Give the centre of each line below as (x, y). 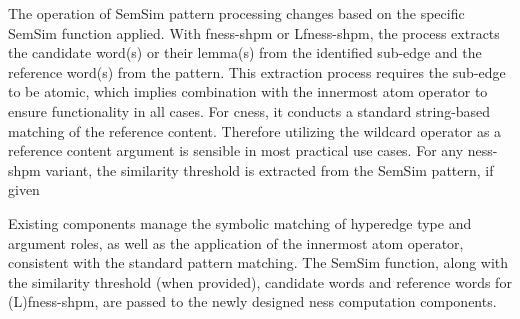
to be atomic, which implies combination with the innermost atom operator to (248, 91)
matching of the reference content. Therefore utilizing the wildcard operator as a (255, 130)
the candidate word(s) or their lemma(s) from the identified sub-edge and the (245, 52)
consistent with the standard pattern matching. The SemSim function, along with (258, 262)
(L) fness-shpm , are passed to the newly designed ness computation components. (252, 301)
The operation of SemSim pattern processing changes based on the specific (236, 13)
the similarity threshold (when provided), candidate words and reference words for (260, 281)
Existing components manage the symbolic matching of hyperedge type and (240, 222)
